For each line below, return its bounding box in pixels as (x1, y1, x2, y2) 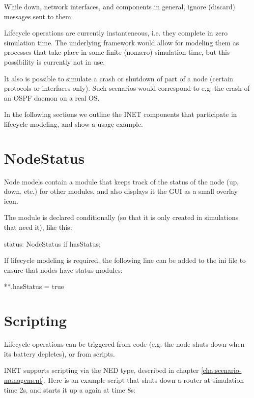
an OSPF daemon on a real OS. (4, 92, 100, 103)
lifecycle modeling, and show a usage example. (4, 118, 143, 129)
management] (4, 374, 44, 385)
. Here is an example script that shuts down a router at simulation (44, 374, 244, 385)
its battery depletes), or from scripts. (4, 348, 115, 359)
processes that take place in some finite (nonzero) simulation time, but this (4, 47, 230, 57)
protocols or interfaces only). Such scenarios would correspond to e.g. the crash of (4, 83, 250, 93)
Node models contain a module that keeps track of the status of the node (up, (4, 176, 239, 186)
